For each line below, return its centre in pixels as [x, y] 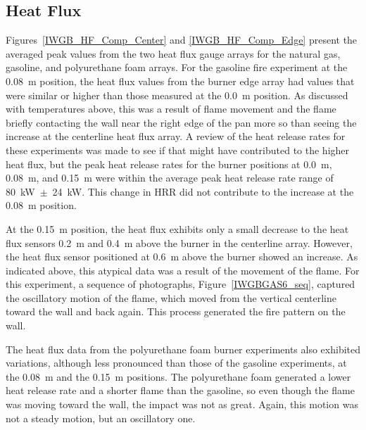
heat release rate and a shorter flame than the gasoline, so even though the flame [180, 390]
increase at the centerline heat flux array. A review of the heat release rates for [176, 136]
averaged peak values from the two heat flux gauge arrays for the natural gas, [173, 53]
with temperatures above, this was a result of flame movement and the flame [171, 109]
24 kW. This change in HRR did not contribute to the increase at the [203, 191]
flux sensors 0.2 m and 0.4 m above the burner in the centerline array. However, [179, 242]
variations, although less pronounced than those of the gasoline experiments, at [176, 363]
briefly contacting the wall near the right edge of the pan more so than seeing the [181, 122]
